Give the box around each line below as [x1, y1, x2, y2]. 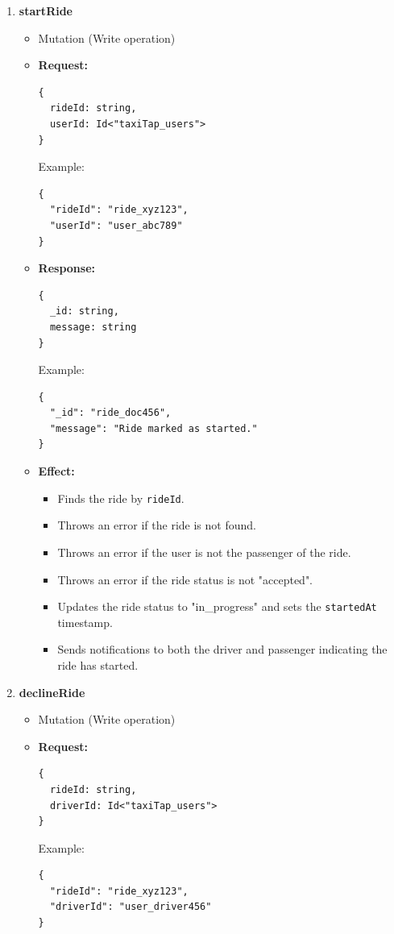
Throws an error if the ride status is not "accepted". [57, 571, 313, 587]
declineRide [19, 683, 85, 700]
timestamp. [57, 613, 113, 630]
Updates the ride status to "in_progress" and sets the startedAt [57, 598, 377, 615]
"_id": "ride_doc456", [49, 407, 172, 419]
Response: [38, 259, 95, 276]
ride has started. [57, 656, 139, 673]
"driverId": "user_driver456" [49, 901, 212, 913]
